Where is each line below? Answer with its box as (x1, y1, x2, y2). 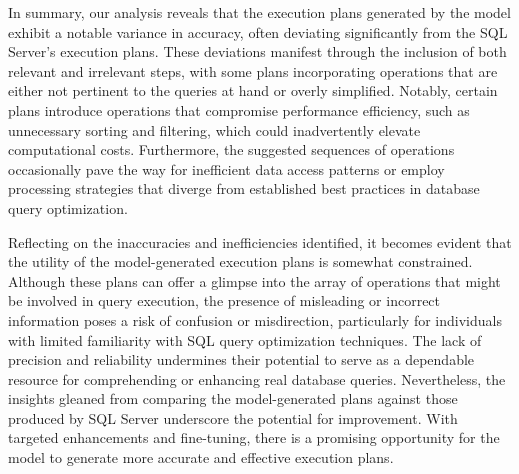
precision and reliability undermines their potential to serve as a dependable (8, 349, 475, 370)
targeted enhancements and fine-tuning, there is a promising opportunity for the (8, 427, 500, 448)
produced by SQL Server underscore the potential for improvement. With (8, 407, 458, 428)
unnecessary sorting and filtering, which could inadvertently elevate (8, 119, 421, 140)
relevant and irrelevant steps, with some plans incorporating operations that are (8, 60, 498, 81)
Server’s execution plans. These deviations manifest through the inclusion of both (8, 41, 507, 62)
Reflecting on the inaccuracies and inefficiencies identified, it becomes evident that (8, 231, 512, 252)
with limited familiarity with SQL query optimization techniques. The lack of (8, 329, 482, 350)
